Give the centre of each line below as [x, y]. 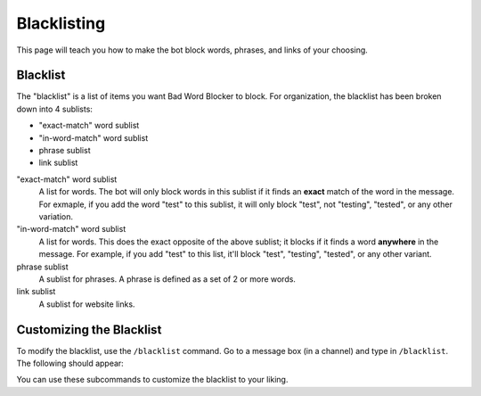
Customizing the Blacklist [89, 330]
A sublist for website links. [87, 304]
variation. [56, 216]
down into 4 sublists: [55, 109]
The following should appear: [70, 363]
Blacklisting [61, 23]
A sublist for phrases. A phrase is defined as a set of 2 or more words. [167, 279]
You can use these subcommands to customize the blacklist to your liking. [152, 380]
